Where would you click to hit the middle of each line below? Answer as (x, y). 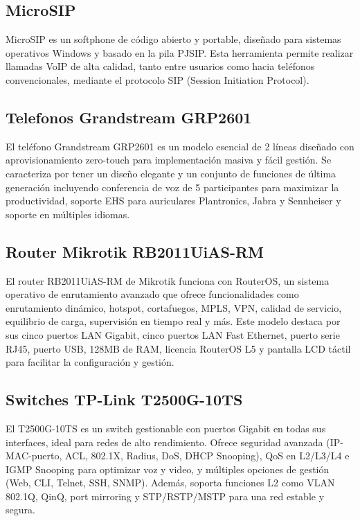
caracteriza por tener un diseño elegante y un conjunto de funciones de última (171, 173)
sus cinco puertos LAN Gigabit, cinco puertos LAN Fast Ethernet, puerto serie (173, 334)
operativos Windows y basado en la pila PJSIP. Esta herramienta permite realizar (180, 52)
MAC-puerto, (34, 456)
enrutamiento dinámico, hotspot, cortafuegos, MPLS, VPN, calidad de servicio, (174, 307)
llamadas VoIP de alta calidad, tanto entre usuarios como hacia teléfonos (160, 66)
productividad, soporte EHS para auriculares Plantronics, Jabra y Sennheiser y (173, 201)
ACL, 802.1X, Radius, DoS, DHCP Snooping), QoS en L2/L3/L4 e (207, 456)
